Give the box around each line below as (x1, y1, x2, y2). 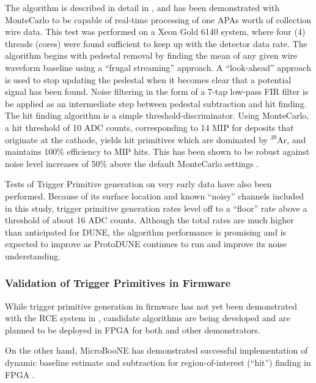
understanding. (5, 249, 61, 262)
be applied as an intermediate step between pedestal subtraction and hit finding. (5, 97, 307, 110)
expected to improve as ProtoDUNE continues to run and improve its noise (5, 237, 287, 250)
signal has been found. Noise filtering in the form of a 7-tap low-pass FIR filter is (5, 85, 309, 98)
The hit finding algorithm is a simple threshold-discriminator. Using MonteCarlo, (5, 109, 309, 122)
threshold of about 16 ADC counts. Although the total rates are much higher (5, 214, 294, 226)
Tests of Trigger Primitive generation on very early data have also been (5, 177, 272, 190)
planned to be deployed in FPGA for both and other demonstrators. (5, 323, 260, 336)
